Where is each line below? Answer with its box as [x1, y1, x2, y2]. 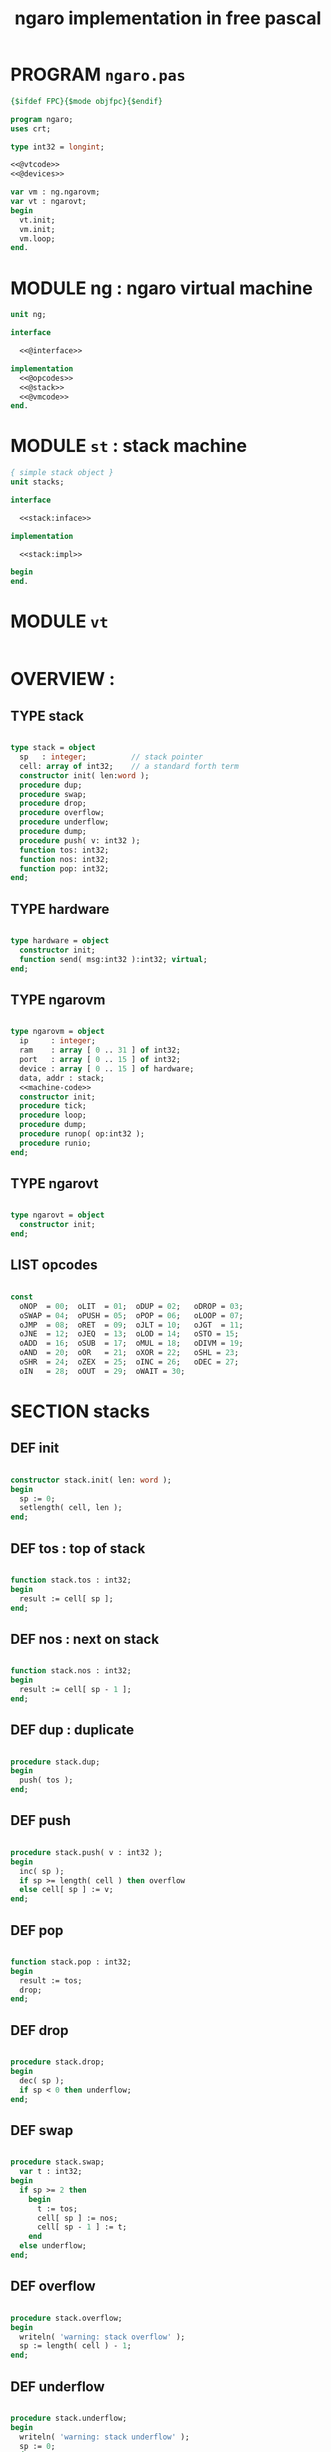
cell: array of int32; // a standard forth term [19, 761, 240, 771]
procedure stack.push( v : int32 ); [10, 1847, 163, 1857]
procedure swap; [19, 789, 87, 799]
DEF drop [10, 2022, 69, 2039]
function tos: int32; [19, 845, 110, 855]
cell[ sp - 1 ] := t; [36, 2222, 128, 2232]
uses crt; [10, 123, 52, 134]
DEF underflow [10, 2378, 105, 2395]
